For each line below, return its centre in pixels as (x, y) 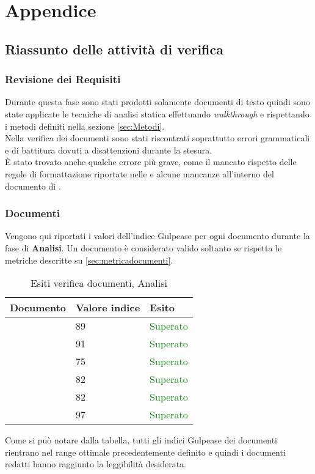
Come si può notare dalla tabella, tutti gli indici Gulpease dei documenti (141, 440)
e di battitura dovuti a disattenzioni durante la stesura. (109, 150)
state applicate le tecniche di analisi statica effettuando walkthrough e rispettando (157, 113)
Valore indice (108, 308)
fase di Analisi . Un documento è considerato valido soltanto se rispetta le (143, 247)
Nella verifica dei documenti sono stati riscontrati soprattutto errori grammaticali (157, 138)
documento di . (33, 186)
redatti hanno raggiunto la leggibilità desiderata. (96, 464)
